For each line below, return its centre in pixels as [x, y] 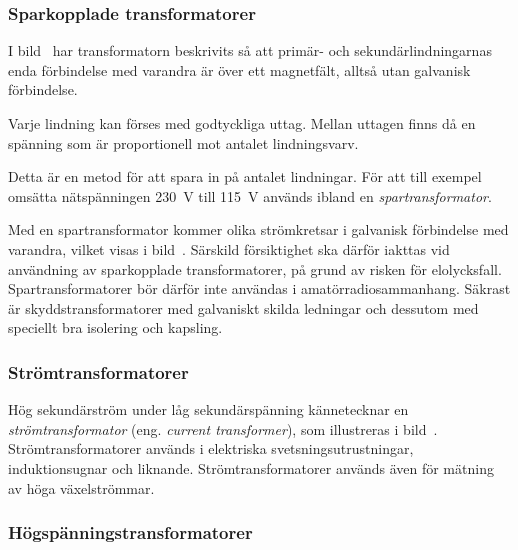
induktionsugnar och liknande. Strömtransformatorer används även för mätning [251, 467]
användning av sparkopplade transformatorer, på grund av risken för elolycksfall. [255, 268]
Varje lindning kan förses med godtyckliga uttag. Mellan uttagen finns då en [242, 123]
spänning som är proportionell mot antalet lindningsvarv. [183, 142]
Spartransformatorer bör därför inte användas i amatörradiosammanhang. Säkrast [259, 288]
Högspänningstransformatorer [130, 532]
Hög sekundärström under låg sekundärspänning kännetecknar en [208, 409]
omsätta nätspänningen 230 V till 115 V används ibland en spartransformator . [250, 195]
